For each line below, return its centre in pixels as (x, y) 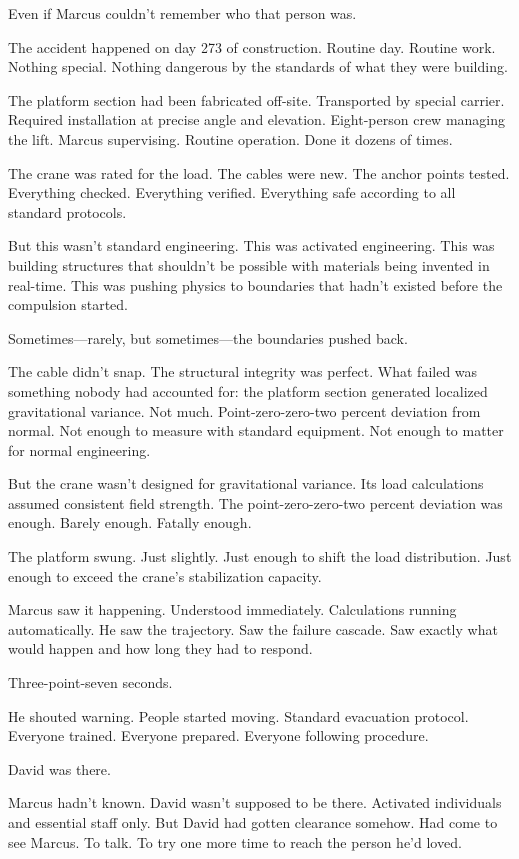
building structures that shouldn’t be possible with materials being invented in (249, 264)
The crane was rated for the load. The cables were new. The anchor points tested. (259, 172)
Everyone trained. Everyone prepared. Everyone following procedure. (218, 735)
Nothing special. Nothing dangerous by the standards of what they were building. (258, 66)
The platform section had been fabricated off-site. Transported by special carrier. (256, 99)
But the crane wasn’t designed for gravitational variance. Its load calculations (246, 483)
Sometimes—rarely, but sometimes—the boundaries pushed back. (208, 337)
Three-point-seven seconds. (90, 682)
